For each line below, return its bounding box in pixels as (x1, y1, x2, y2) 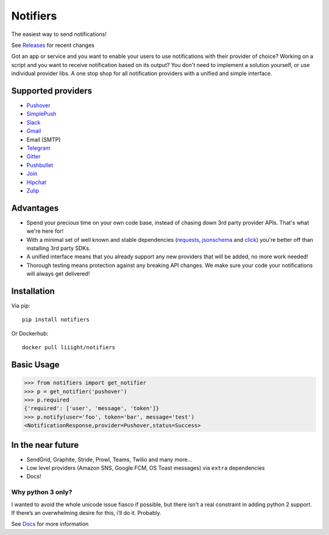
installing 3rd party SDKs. (26, 244, 91, 252)
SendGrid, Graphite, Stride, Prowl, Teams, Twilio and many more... (26, 456, 193, 463)
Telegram (26, 144, 51, 152)
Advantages (11, 203, 59, 213)
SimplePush (26, 110, 57, 118)
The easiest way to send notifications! (11, 30, 107, 38)
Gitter (26, 153, 41, 160)
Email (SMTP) (26, 136, 61, 143)
